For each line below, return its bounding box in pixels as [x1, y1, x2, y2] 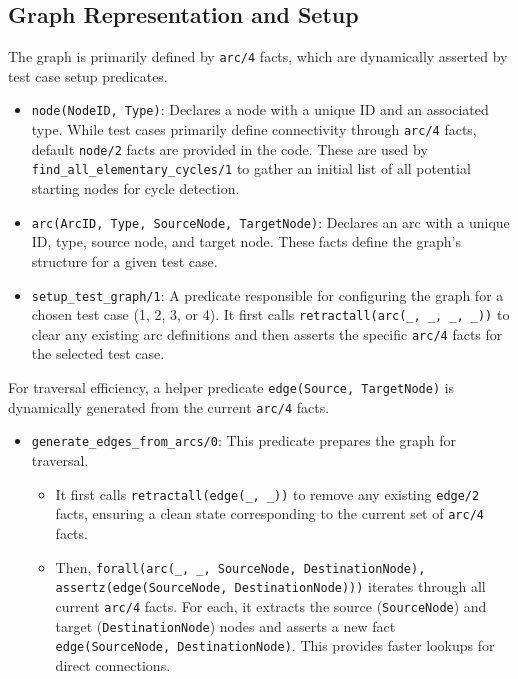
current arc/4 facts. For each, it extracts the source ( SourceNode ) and [55, 595, 487, 616]
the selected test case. [31, 343, 165, 364]
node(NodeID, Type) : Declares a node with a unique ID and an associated [31, 99, 489, 120]
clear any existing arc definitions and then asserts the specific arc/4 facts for [31, 323, 503, 344]
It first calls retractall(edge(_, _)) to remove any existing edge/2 [55, 483, 480, 504]
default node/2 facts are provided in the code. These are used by [31, 138, 428, 159]
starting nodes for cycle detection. [31, 178, 240, 199]
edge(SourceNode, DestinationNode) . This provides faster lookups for [55, 635, 495, 656]
